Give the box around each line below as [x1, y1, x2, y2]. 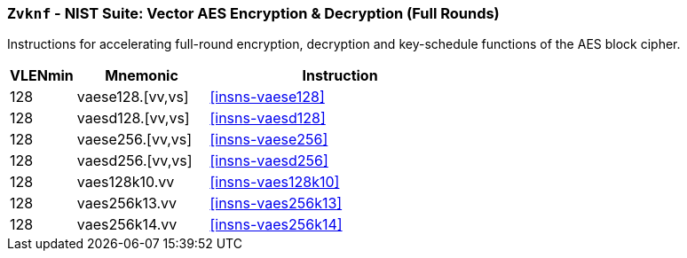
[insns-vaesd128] [209, 109, 326, 128]
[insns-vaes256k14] [209, 215, 343, 234]
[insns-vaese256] [209, 130, 328, 149]
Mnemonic [105, 66, 178, 85]
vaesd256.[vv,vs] [76, 152, 193, 170]
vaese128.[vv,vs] [76, 88, 189, 106]
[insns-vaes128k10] [209, 173, 340, 192]
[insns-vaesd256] [209, 152, 328, 170]
